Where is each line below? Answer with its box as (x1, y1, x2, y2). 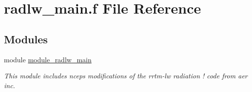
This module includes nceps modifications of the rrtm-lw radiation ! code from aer (4, 71, 248, 81)
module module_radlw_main (4, 54, 92, 64)
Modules (4, 31, 48, 46)
